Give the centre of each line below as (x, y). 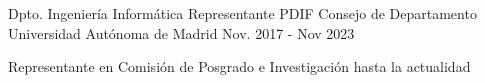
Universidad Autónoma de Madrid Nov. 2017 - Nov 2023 (181, 32)
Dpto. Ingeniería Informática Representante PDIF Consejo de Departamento (242, 13)
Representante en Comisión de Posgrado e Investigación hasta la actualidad (239, 66)
